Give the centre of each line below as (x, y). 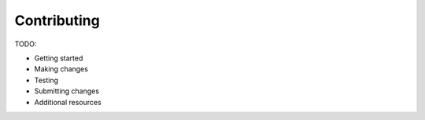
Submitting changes (67, 91)
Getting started (59, 58)
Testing (46, 80)
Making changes (61, 69)
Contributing (57, 20)
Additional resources (68, 102)
